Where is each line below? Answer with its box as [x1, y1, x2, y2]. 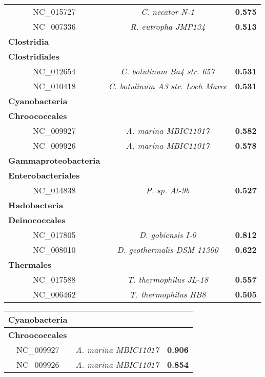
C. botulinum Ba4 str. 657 [120, 65, 215, 77]
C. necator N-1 [141, 6, 195, 17]
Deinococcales [8, 214, 66, 226]
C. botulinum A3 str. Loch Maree [108, 80, 227, 92]
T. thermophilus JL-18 [127, 273, 208, 285]
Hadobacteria [8, 199, 64, 211]
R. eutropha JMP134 [130, 21, 206, 32]
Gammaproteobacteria [8, 154, 100, 166]
